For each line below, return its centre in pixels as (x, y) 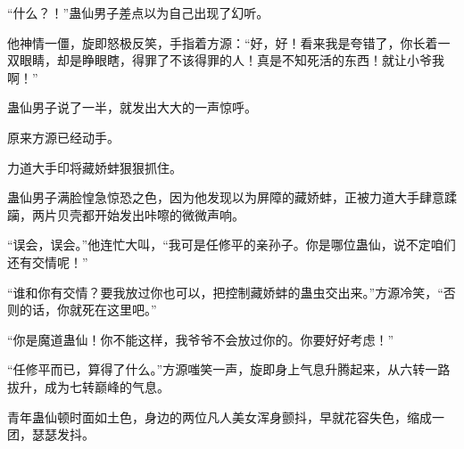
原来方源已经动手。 (63, 137)
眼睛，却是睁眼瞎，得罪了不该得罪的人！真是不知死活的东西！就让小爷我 (232, 60)
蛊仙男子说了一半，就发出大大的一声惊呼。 (132, 107)
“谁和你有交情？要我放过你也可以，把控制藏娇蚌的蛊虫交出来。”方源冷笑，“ (225, 292)
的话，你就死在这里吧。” (88, 310)
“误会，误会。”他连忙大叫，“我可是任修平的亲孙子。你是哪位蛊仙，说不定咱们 (232, 245)
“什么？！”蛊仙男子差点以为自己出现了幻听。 (138, 12)
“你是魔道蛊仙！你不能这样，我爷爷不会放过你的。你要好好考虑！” (201, 339)
